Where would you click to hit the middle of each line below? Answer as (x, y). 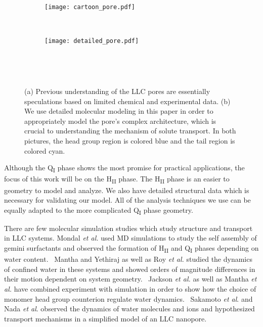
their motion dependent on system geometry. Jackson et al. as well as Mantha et (130, 279)
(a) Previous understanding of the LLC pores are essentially (117, 91)
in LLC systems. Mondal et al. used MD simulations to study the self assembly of (130, 238)
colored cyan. (45, 150)
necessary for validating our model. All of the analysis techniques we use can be (127, 200)
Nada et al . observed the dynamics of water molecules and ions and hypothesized (129, 309)
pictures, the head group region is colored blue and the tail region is (130, 141)
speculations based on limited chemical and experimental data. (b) (127, 101)
